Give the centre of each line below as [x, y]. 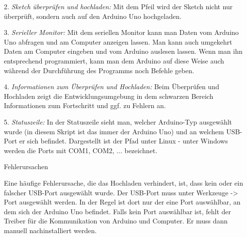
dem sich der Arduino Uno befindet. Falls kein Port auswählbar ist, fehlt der [117, 211]
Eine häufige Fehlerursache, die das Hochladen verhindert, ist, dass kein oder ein [123, 182]
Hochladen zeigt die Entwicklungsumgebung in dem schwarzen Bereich [109, 96]
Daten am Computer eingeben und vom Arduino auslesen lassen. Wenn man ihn [123, 51]
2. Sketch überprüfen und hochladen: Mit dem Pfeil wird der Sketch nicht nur [118, 6]
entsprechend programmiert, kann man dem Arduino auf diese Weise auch [114, 60]
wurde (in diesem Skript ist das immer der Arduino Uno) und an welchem [114, 131]
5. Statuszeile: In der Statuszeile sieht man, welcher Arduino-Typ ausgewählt [118, 121]
